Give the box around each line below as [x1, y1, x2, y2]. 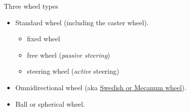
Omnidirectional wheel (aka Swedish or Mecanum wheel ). [15, 82, 187, 92]
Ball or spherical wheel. [15, 98, 85, 109]
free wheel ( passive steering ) [27, 49, 110, 60]
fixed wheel [27, 33, 60, 44]
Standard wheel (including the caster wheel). [15, 17, 149, 27]
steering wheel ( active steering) [27, 66, 120, 76]
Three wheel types [4, 1, 58, 11]
